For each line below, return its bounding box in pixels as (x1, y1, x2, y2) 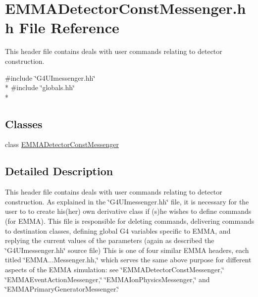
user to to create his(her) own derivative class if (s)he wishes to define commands (5, 206, 252, 216)
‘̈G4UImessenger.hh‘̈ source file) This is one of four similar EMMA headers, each (5, 245, 249, 255)
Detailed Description (5, 163, 113, 179)
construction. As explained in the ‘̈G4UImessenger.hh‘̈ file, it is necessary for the (5, 196, 249, 206)
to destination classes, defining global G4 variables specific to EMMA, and (5, 225, 231, 236)
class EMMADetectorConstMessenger (5, 139, 119, 149)
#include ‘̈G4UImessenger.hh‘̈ (5, 72, 96, 83)
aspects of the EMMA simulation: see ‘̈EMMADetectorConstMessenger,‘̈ (5, 264, 224, 275)
